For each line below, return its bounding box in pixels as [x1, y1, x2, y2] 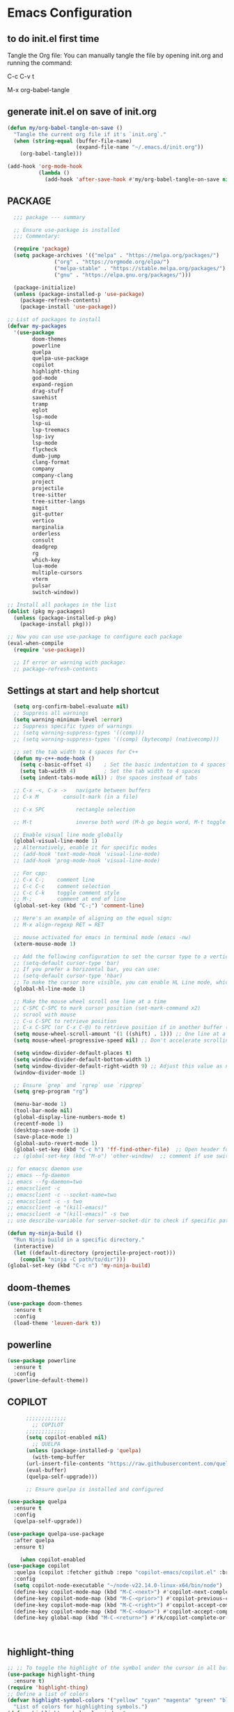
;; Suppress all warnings [13, 710, 89, 717]
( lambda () [38, 170, 70, 177]
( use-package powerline [7, 1357, 77, 1364]
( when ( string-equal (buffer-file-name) [13, 138, 132, 145]
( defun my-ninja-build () [7, 1230, 82, 1237]
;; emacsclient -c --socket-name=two [7, 1191, 117, 1198]
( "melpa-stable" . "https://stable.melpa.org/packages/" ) [54, 265, 226, 272]
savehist [32, 394, 58, 401]
